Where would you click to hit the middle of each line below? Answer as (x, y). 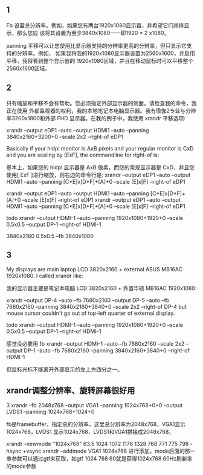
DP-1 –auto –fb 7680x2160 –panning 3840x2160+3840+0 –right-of (107, 351)
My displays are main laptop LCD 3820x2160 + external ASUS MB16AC (95, 270)
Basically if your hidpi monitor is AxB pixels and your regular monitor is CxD (100, 148)
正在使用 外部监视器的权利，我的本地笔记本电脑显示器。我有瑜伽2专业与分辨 (101, 111)
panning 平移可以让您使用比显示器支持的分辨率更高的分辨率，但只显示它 (97, 45)
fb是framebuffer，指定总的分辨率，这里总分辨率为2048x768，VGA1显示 (96, 424)
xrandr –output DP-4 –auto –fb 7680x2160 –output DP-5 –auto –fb (88, 300)
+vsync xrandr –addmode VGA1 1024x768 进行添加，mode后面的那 (106, 451)
